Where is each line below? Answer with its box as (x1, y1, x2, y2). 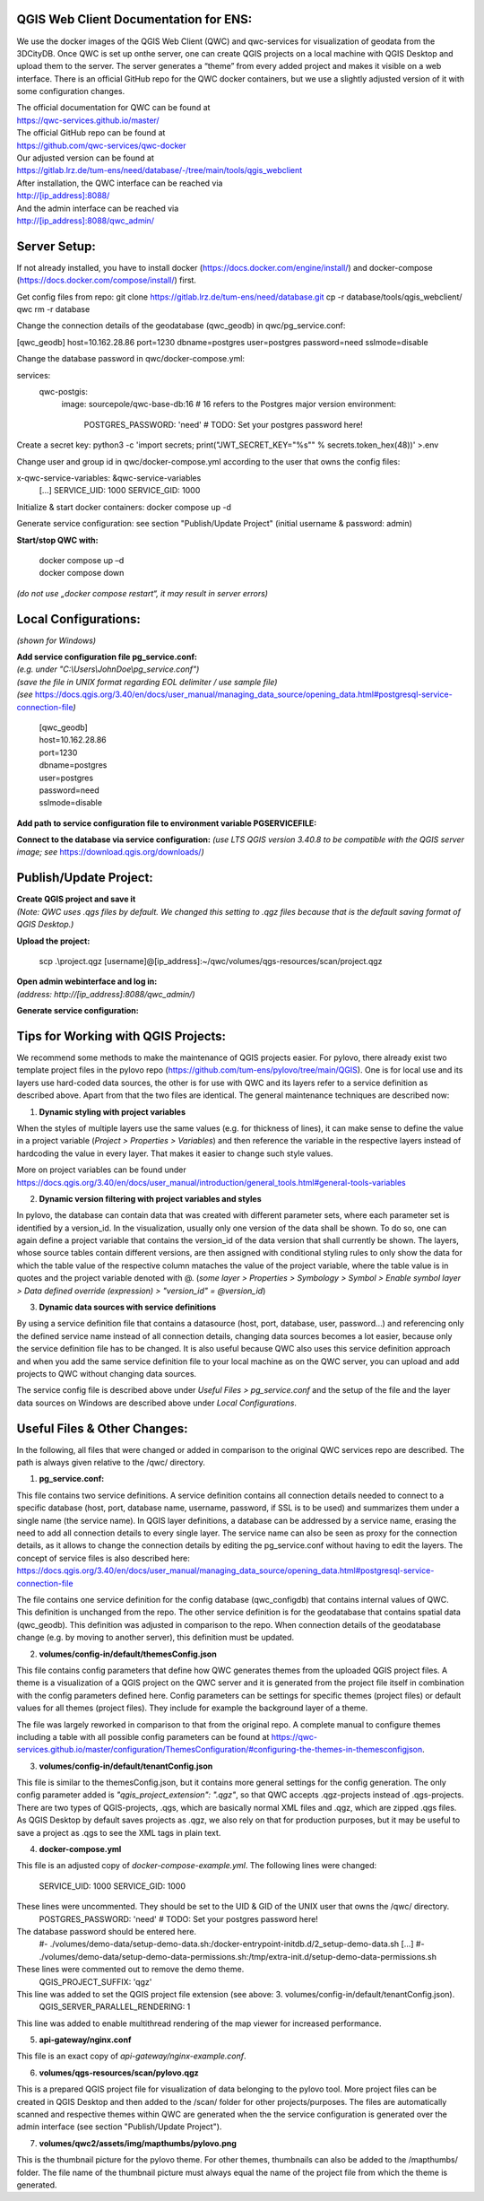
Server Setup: (16, 239, 96, 254)
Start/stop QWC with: (16, 535, 99, 545)
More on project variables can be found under (16, 1164, 187, 1175)
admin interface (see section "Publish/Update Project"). (16, 2121, 222, 2132)
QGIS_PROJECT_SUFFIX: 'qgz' (39, 1976, 152, 1987)
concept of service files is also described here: (16, 1553, 190, 1563)
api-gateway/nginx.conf (39, 2034, 132, 2045)
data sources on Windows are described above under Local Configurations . (16, 1397, 298, 1408)
